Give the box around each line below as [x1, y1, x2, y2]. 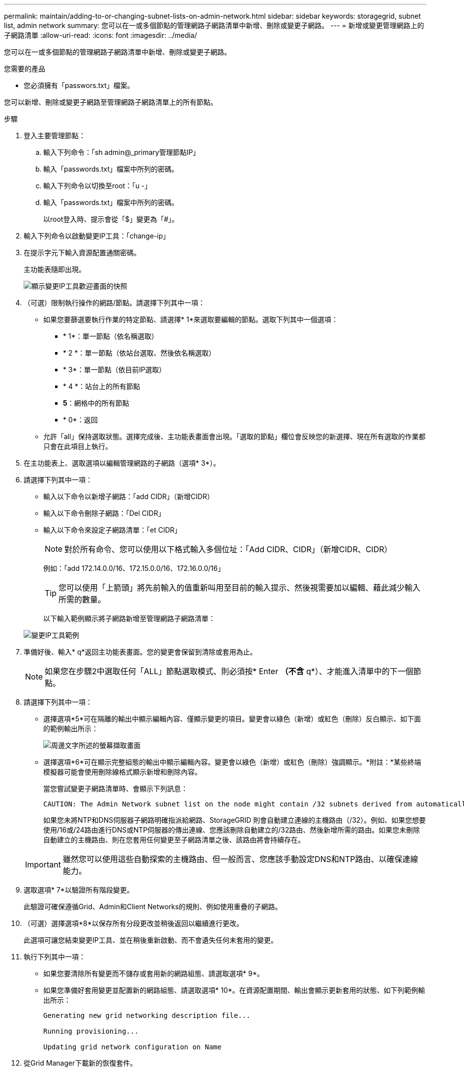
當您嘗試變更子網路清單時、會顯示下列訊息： [43, 784, 188, 793]
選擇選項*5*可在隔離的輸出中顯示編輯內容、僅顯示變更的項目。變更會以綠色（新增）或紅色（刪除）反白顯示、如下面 [43, 714, 421, 723]
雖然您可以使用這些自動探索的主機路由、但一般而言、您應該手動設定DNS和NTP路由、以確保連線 [62, 854, 418, 864]
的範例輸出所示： [43, 724, 98, 733]
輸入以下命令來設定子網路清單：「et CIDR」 [43, 526, 181, 534]
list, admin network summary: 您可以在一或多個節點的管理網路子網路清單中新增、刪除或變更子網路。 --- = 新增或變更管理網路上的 [4, 21, 424, 30]
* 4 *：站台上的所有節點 [63, 382, 140, 390]
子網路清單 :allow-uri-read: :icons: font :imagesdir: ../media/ [4, 31, 197, 39]
